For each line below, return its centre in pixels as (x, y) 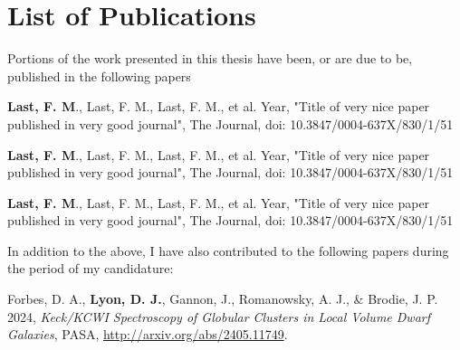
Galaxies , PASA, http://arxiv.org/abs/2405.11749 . (148, 334)
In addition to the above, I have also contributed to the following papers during (228, 250)
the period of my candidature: (91, 268)
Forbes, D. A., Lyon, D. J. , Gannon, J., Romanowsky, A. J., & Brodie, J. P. (223, 299)
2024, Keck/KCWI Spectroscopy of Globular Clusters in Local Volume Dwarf (219, 316)
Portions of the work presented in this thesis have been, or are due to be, (210, 58)
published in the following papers (99, 76)
